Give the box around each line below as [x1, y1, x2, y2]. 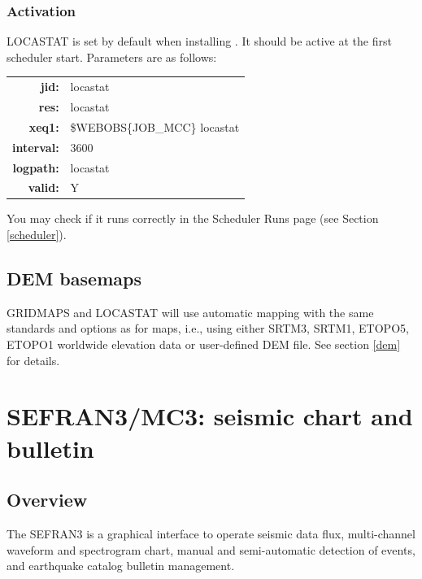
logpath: [12, 159, 59, 176]
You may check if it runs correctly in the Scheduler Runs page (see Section [7, 210, 379, 227]
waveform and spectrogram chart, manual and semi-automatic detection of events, [7, 541, 415, 558]
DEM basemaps [7, 266, 141, 291]
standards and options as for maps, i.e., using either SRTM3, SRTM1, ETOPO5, [7, 320, 409, 337]
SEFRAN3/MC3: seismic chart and [7, 399, 413, 433]
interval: [12, 138, 59, 155]
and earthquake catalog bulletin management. [7, 557, 235, 574]
